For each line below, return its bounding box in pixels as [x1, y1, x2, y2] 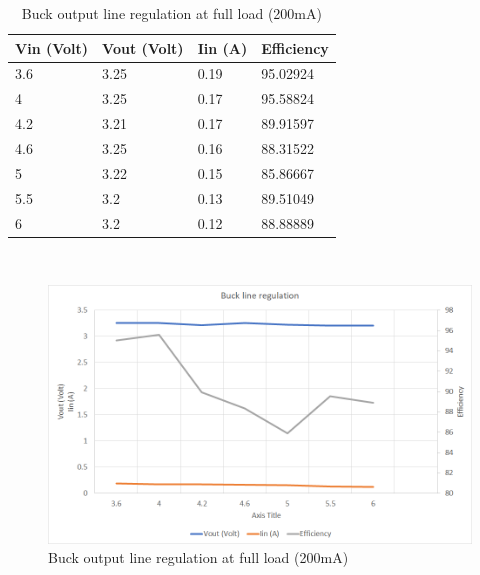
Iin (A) [197, 37, 248, 58]
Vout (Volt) [102, 37, 184, 58]
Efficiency [261, 37, 329, 58]
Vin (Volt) [15, 37, 89, 58]
